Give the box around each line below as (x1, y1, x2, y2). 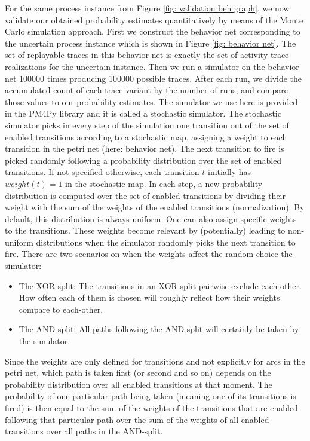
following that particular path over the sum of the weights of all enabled (5, 413, 269, 425)
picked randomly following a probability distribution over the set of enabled (5, 154, 282, 166)
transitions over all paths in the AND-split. (5, 425, 163, 437)
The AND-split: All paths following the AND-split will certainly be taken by (19, 323, 299, 335)
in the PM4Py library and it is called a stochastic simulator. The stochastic (5, 107, 281, 120)
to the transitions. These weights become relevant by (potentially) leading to (5, 224, 286, 237)
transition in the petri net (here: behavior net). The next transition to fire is (5, 142, 284, 155)
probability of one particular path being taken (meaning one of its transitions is (5, 390, 296, 402)
